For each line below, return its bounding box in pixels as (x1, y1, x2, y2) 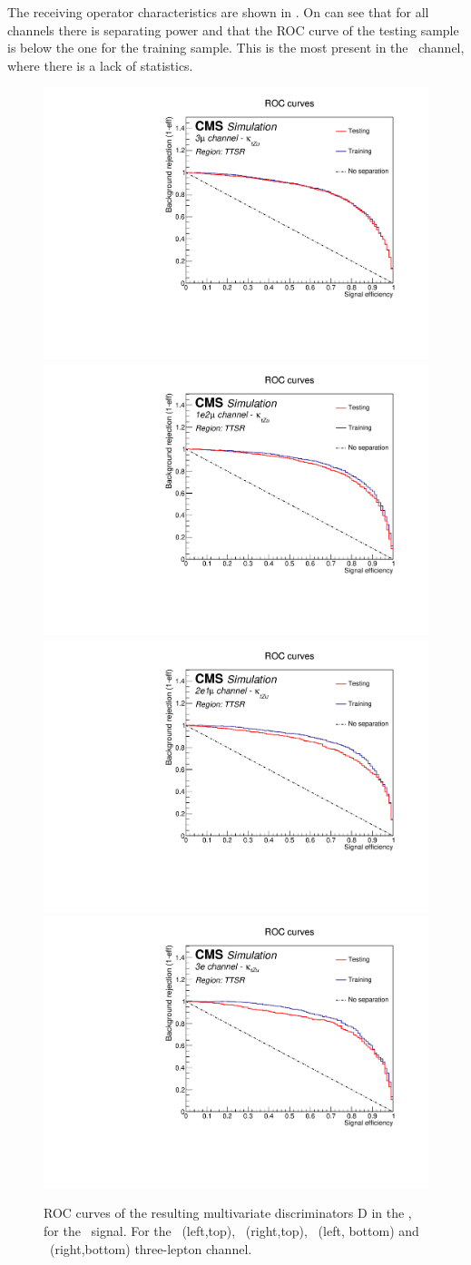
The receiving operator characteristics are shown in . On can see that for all (7, 3, 429, 21)
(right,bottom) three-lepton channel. (49, 1239, 252, 1258)
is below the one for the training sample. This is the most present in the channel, (7, 38, 465, 57)
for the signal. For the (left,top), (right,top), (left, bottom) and (44, 1221, 419, 1240)
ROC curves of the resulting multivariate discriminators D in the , (44, 1203, 412, 1222)
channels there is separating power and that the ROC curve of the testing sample (7, 20, 459, 39)
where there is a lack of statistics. (7, 55, 193, 74)
